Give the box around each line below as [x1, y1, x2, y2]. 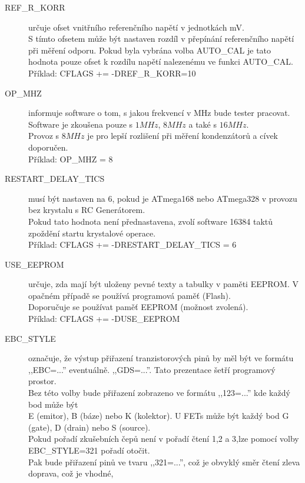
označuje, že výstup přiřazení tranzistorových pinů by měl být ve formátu [28, 352, 294, 364]
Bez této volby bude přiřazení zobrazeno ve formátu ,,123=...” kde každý [28, 387, 290, 399]
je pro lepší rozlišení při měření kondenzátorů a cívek [87, 129, 279, 142]
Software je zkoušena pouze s [28, 118, 133, 130]
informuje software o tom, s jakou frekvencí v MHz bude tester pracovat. [28, 106, 290, 119]
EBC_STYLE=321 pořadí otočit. [28, 444, 150, 456]
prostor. [28, 375, 57, 387]
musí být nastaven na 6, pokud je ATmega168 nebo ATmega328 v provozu [28, 192, 297, 204]
